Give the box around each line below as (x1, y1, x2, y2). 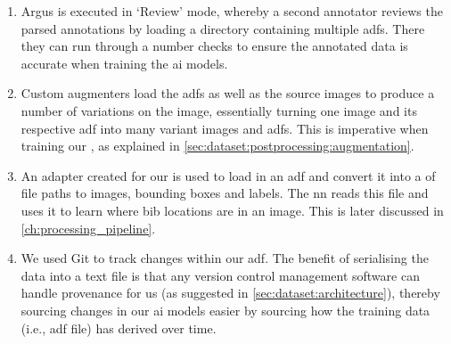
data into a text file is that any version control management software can (20, 266, 420, 284)
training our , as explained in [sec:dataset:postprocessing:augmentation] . (20, 136, 414, 155)
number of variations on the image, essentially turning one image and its (20, 101, 417, 119)
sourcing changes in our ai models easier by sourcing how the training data (20, 300, 430, 319)
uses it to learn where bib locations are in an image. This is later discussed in (20, 201, 444, 219)
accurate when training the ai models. (20, 53, 228, 72)
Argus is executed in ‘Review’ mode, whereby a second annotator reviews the (20, 2, 443, 20)
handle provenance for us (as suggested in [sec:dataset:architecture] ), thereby (20, 283, 440, 302)
